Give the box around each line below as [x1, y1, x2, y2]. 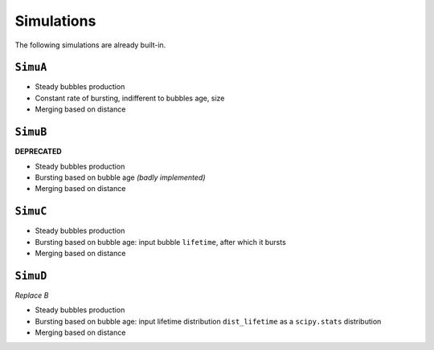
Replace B [14, 290, 49, 300]
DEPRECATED [14, 147, 62, 157]
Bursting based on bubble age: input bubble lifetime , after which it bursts [35, 237, 287, 246]
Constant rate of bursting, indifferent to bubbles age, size [35, 93, 225, 103]
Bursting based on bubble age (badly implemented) [35, 173, 206, 182]
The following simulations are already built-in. [14, 40, 166, 50]
